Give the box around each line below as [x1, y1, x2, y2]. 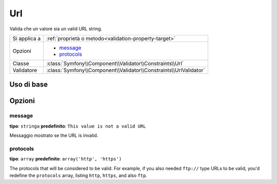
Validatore [12, 67, 37, 74]
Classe [12, 59, 29, 67]
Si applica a [12, 35, 41, 42]
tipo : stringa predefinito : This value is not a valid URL [9, 123, 146, 129]
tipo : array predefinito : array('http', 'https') [9, 156, 122, 162]
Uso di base [9, 80, 48, 89]
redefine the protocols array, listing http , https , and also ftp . [9, 172, 147, 179]
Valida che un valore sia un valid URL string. [9, 26, 103, 32]
